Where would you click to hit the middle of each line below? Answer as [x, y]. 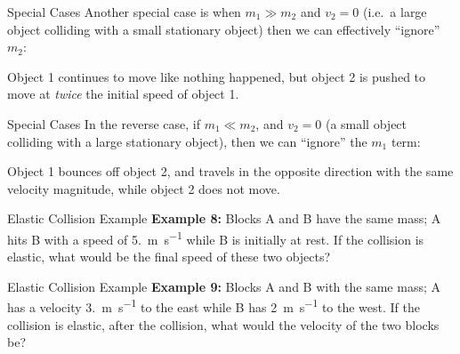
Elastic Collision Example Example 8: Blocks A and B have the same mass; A [224, 218]
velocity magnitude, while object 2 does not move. [144, 188]
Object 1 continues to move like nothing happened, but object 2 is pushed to [217, 76]
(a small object [366, 123]
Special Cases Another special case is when [124, 12]
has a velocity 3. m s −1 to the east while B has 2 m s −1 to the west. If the [214, 306]
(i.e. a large [395, 12]
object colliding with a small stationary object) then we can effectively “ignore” [224, 29]
